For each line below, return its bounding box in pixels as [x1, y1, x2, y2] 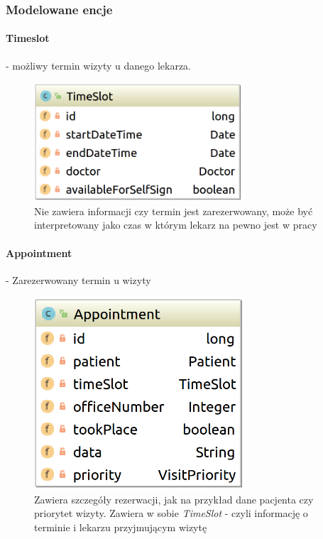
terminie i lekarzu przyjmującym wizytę [34, 519, 207, 534]
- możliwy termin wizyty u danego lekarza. [6, 58, 192, 72]
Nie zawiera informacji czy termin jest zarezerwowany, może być [34, 203, 313, 218]
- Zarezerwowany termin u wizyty [6, 272, 151, 287]
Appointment [6, 245, 72, 260]
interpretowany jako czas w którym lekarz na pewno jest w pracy [34, 217, 317, 232]
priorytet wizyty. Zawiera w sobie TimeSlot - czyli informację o [34, 506, 308, 521]
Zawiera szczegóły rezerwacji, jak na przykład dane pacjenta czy [34, 491, 314, 506]
